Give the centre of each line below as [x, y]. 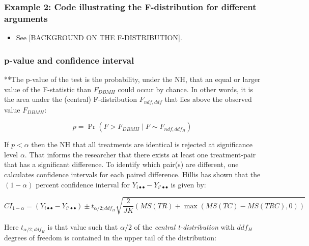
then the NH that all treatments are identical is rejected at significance [142, 144]
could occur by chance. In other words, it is [185, 89]
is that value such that [83, 226]
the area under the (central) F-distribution [71, 99]
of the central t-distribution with [184, 226]
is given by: [188, 184]
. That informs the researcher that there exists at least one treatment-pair [140, 154]
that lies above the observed [208, 99]
